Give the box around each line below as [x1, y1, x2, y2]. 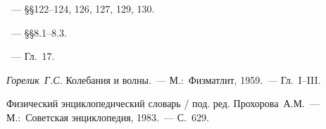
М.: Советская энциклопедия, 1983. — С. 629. [6, 109, 209, 124]
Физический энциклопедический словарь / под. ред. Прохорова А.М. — [6, 96, 320, 111]
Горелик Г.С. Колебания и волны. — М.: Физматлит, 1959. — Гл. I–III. [6, 72, 321, 87]
